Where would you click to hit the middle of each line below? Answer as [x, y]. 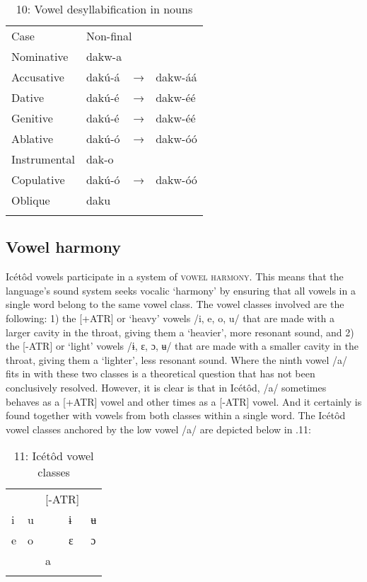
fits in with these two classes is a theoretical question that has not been [161, 373]
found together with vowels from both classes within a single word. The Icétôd [176, 415]
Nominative [40, 56]
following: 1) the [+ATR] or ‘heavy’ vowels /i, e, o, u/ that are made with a [170, 318]
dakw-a [104, 56]
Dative [28, 97]
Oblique [31, 200]
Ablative [33, 138]
